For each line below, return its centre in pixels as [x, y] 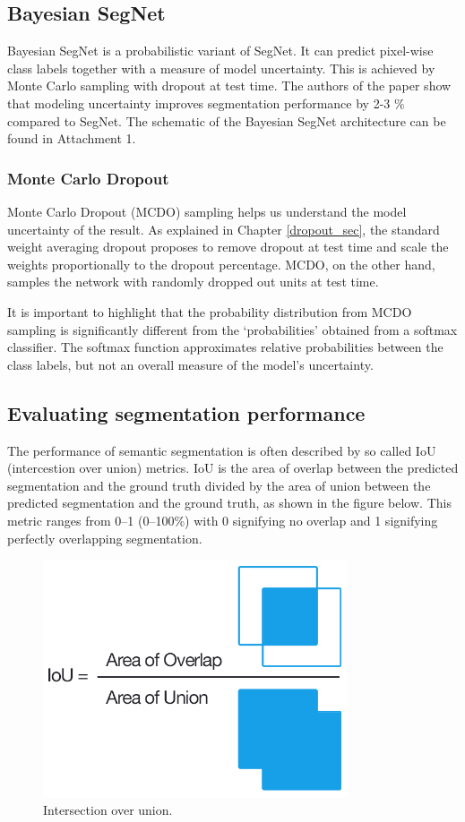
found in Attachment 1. [72, 138]
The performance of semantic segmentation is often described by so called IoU [222, 450]
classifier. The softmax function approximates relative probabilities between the [225, 347]
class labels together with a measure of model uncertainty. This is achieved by [221, 68]
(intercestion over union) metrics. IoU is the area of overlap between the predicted [233, 468]
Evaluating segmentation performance [186, 412]
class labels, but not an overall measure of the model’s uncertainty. [190, 364]
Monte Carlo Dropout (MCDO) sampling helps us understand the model [207, 211]
